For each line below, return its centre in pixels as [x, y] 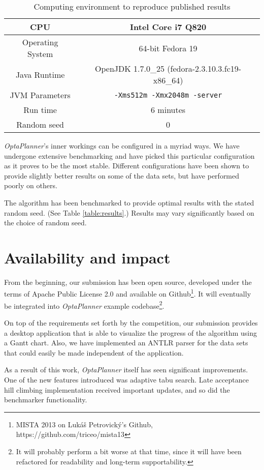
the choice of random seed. [45, 223]
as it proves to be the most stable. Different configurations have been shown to [127, 166]
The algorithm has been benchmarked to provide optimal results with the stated [129, 202]
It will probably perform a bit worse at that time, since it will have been [129, 451]
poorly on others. [31, 185]
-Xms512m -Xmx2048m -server [168, 95]
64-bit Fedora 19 [168, 48]
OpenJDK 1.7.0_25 [130, 68]
